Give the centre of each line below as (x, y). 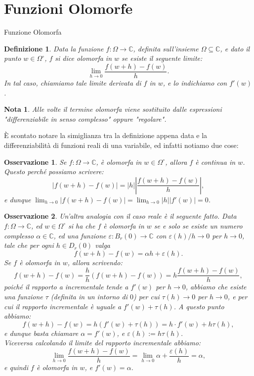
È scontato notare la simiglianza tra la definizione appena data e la (106, 135)
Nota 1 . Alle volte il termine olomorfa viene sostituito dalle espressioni (113, 109)
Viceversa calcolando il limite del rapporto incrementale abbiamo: (103, 343)
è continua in (215, 162)
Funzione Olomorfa (33, 32)
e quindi (16, 367)
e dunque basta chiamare (41, 333)
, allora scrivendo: (95, 262)
